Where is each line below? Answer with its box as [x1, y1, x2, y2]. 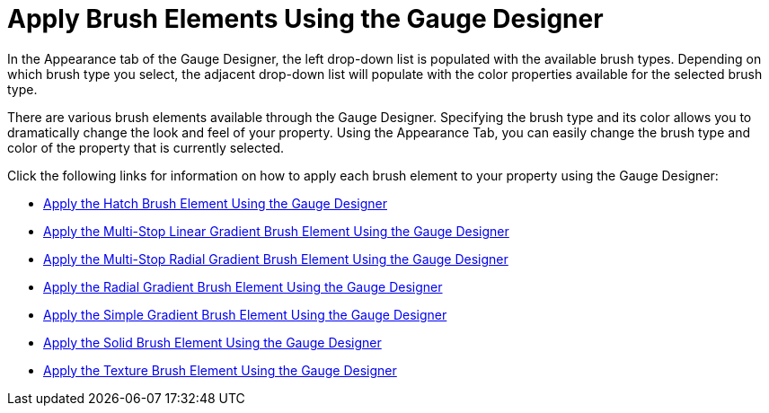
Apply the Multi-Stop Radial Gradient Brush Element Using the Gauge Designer [43, 250, 508, 267]
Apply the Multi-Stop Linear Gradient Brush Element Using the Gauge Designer [43, 223, 509, 239]
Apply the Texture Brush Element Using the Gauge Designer [43, 362, 397, 378]
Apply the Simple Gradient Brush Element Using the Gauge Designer [43, 306, 447, 322]
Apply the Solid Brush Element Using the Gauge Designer [43, 334, 382, 350]
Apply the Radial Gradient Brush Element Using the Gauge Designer [43, 278, 443, 294]
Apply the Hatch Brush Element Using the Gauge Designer [43, 195, 388, 211]
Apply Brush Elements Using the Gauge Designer [7, 4, 604, 34]
